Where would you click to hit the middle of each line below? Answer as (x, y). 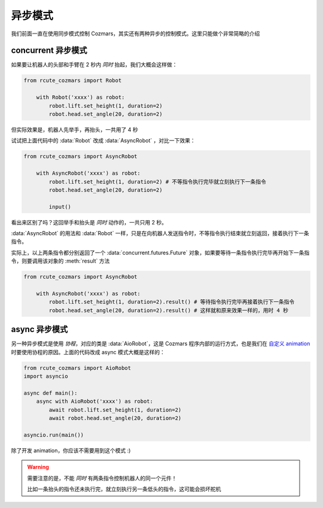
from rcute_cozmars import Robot (73, 80)
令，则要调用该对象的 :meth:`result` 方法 (60, 261)
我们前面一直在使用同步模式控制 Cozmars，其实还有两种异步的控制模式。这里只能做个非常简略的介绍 (135, 34)
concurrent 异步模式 (49, 51)
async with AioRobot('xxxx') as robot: (95, 401)
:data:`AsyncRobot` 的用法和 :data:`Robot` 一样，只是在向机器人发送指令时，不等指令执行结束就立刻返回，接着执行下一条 (160, 233)
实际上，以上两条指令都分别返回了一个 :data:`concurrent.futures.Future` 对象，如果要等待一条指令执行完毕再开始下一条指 (160, 253)
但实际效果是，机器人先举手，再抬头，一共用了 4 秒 (74, 129)
